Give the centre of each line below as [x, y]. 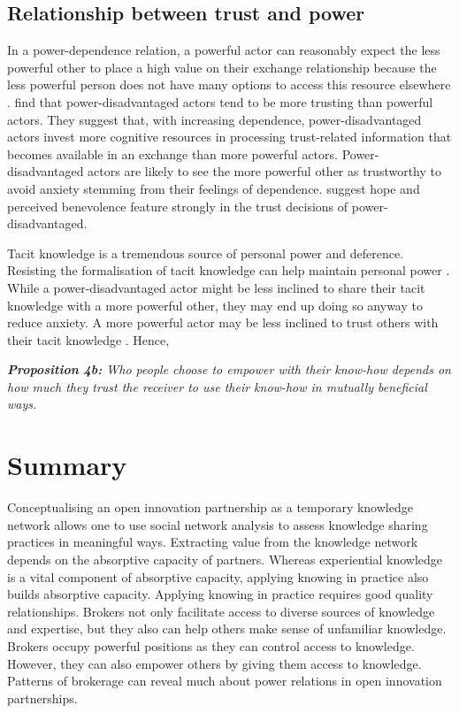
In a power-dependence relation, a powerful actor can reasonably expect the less [224, 50]
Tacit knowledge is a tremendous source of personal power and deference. [206, 253]
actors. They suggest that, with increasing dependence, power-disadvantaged [214, 119]
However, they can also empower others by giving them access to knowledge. [214, 663]
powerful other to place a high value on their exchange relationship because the [222, 67]
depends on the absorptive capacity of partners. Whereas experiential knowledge [225, 559]
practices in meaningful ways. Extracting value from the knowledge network [213, 542]
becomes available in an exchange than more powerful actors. [172, 153]
